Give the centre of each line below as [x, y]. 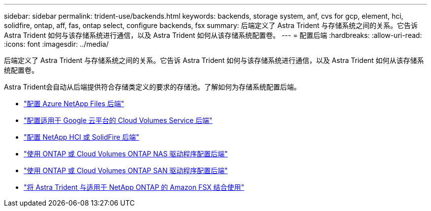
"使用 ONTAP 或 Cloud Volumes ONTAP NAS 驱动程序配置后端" [126, 154]
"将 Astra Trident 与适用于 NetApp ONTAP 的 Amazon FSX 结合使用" [134, 187]
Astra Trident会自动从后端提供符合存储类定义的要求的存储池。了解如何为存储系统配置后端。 [153, 87]
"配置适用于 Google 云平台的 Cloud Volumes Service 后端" [118, 120]
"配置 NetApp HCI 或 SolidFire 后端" [81, 137]
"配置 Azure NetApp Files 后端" [74, 104]
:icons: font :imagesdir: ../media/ [56, 44]
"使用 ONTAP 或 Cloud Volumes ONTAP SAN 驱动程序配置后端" [126, 170]
